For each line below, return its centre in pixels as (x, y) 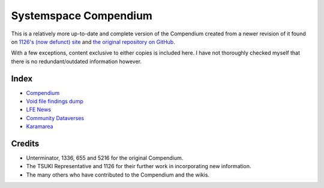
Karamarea (40, 127)
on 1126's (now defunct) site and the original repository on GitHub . (93, 41)
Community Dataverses (55, 118)
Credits (25, 144)
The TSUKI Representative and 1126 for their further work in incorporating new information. (139, 166)
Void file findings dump (55, 102)
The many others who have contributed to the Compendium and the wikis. (118, 175)
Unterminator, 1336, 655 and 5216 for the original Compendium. (105, 158)
